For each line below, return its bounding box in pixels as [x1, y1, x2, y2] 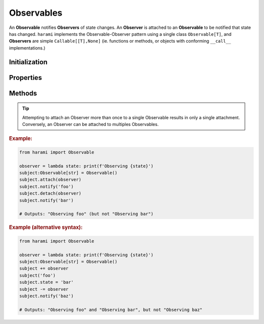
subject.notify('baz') [19, 293, 74, 299]
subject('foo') [19, 273, 56, 278]
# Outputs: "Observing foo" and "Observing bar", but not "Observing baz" [19, 307, 203, 312]
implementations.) [9, 45, 46, 51]
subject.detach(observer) [19, 191, 82, 196]
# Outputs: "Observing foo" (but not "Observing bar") [19, 211, 154, 217]
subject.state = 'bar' [19, 279, 74, 285]
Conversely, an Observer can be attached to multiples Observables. [22, 121, 159, 127]
